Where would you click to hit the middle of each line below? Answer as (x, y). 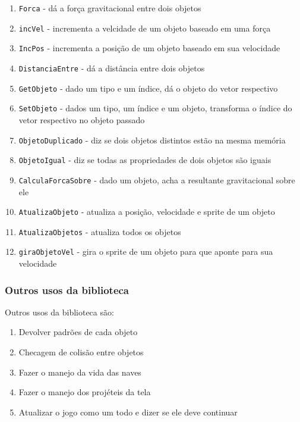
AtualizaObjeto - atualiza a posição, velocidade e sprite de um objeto (147, 212)
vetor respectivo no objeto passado (82, 119)
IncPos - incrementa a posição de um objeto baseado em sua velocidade (149, 48)
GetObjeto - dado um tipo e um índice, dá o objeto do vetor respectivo (148, 88)
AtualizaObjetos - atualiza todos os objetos (100, 231)
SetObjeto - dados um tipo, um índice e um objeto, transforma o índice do (155, 108)
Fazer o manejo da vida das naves (80, 372)
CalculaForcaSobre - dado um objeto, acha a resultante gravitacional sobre (157, 179)
